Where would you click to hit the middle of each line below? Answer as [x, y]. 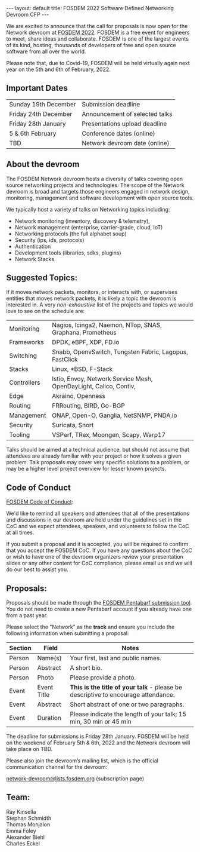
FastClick [65, 360]
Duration [49, 718]
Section [20, 648]
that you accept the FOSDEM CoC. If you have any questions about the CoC [99, 550]
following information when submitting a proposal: [68, 633]
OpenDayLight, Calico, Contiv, [94, 387]
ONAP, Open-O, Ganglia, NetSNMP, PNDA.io [115, 415]
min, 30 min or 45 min [101, 722]
